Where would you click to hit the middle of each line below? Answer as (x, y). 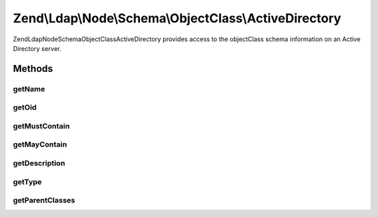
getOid (25, 107)
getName (29, 89)
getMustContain (41, 126)
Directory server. (37, 48)
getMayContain (40, 144)
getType (27, 181)
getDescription (39, 163)
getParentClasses (44, 200)
